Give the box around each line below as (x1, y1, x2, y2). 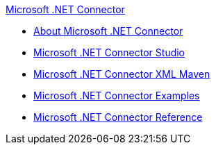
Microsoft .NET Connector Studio (33, 47, 185, 58)
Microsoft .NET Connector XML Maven (33, 68, 210, 80)
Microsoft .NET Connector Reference (33, 111, 203, 123)
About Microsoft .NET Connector (33, 25, 183, 37)
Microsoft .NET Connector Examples (33, 90, 200, 101)
